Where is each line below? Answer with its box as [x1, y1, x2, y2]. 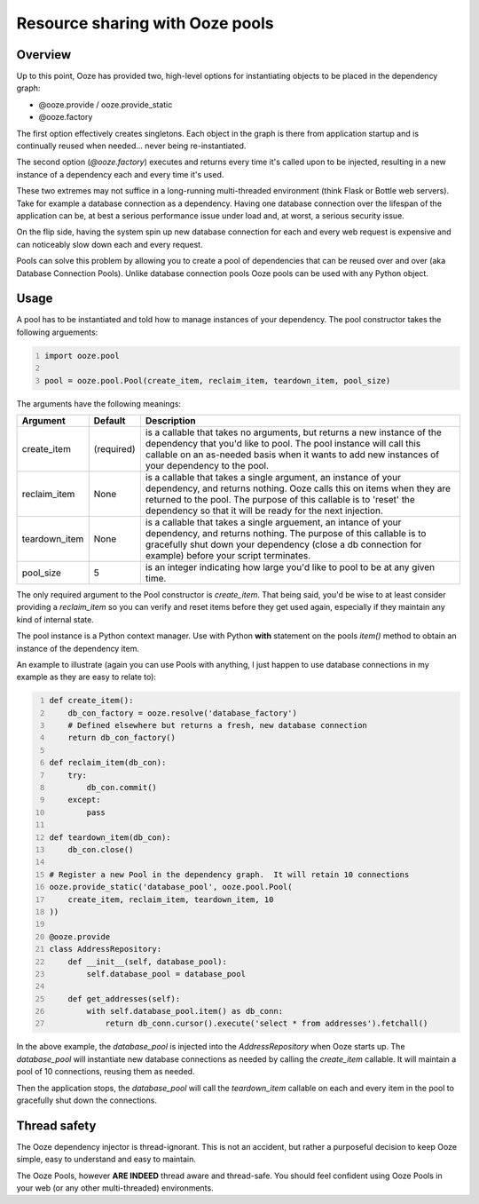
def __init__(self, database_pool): [67, 956, 228, 967]
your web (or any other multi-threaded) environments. [16, 1183, 214, 1193]
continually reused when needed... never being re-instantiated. [16, 140, 247, 151]
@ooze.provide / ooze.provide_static [38, 99, 173, 110]
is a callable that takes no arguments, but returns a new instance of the [145, 426, 443, 439]
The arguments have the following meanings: [16, 398, 182, 408]
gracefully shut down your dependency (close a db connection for [145, 538, 422, 551]
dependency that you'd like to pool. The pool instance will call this [145, 437, 421, 449]
